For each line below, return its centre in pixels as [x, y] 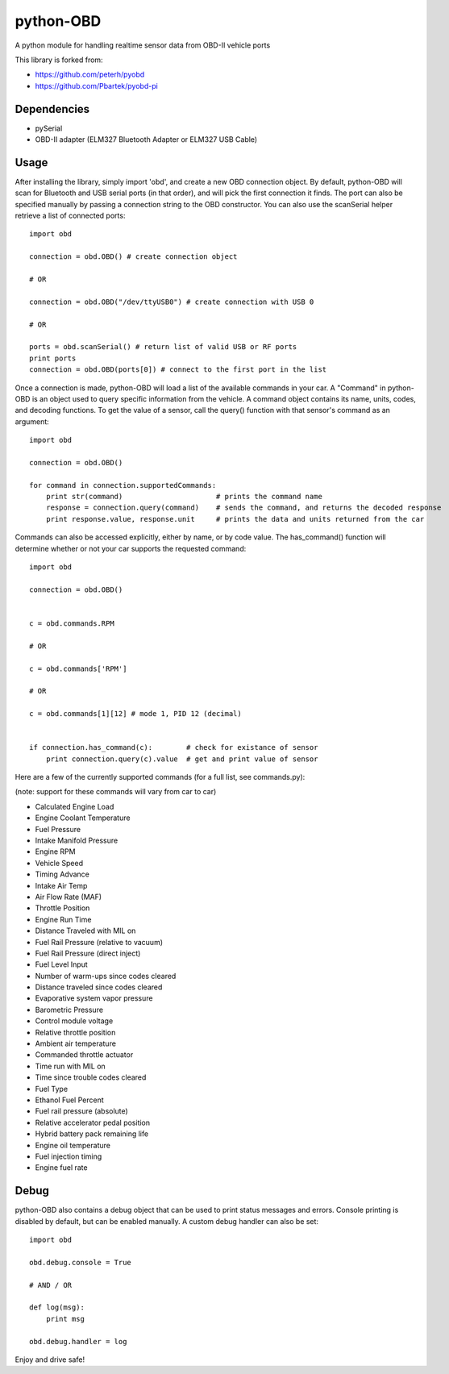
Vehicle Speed [59, 863]
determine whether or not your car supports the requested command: [131, 548]
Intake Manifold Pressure [77, 841]
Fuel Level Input [61, 964]
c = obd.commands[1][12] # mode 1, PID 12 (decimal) [135, 714]
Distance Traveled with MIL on [85, 931]
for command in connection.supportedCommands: [123, 485]
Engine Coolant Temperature [83, 818]
